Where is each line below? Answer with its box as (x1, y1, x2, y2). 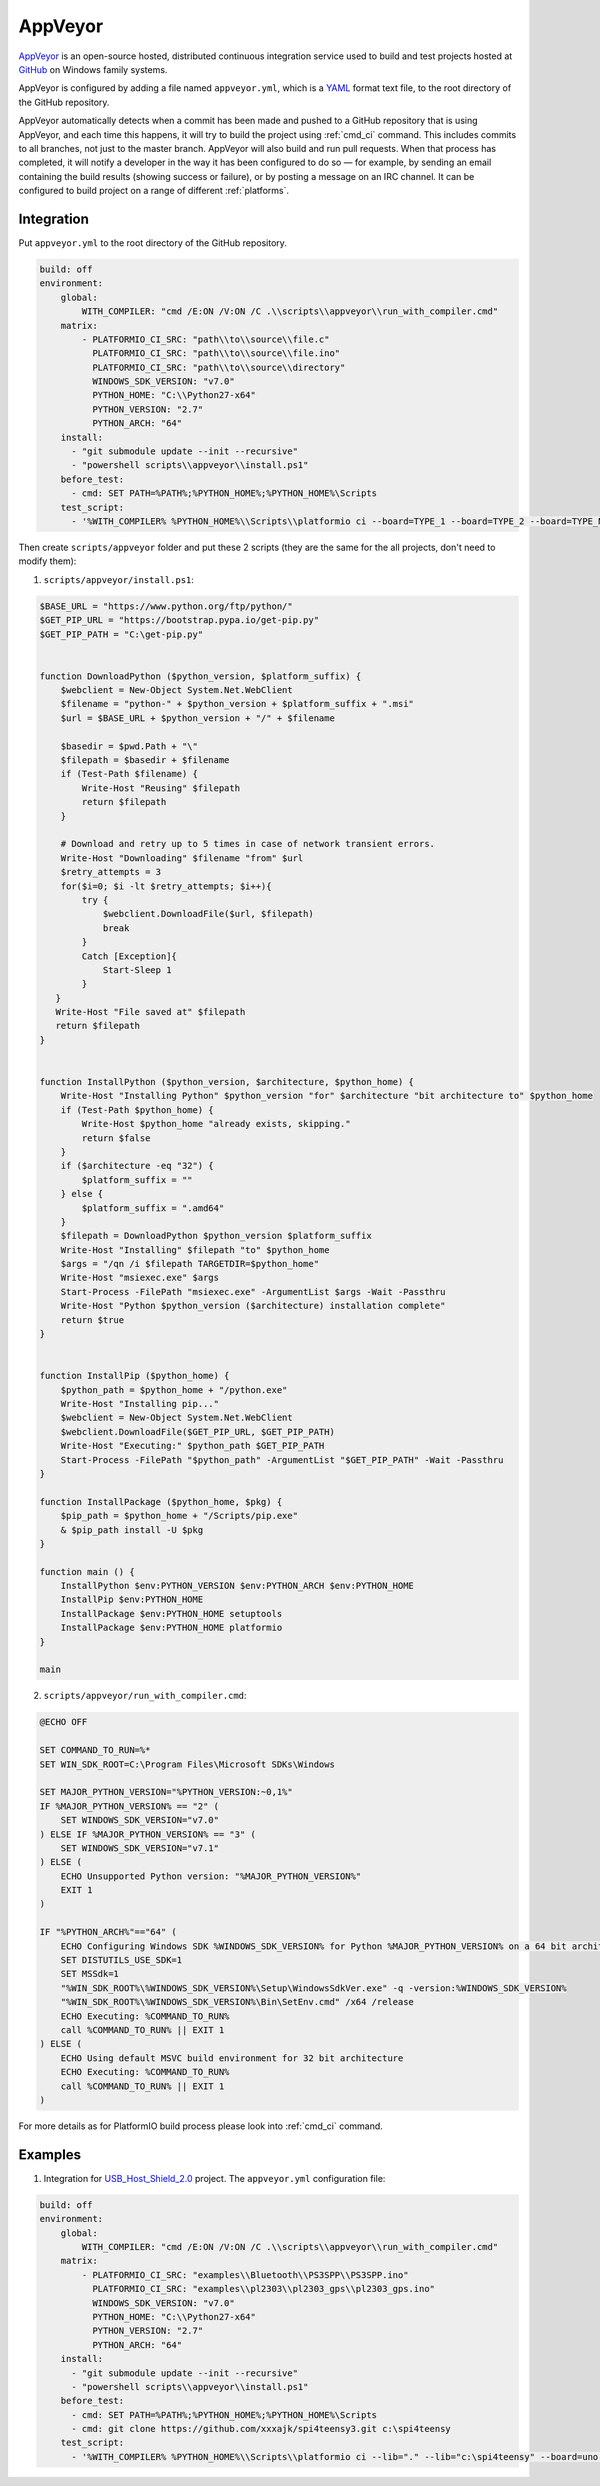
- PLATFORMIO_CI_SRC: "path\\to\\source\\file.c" (81, 333, 330, 345)
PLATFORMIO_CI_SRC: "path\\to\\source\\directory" (91, 361, 346, 373)
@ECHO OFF (39, 1716, 88, 1728)
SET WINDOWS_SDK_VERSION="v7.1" (60, 1842, 220, 1854)
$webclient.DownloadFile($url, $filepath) (102, 908, 314, 920)
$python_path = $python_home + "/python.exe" (60, 1384, 288, 1395)
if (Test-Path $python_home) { (60, 1104, 214, 1115)
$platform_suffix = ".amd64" (81, 1202, 225, 1214)
